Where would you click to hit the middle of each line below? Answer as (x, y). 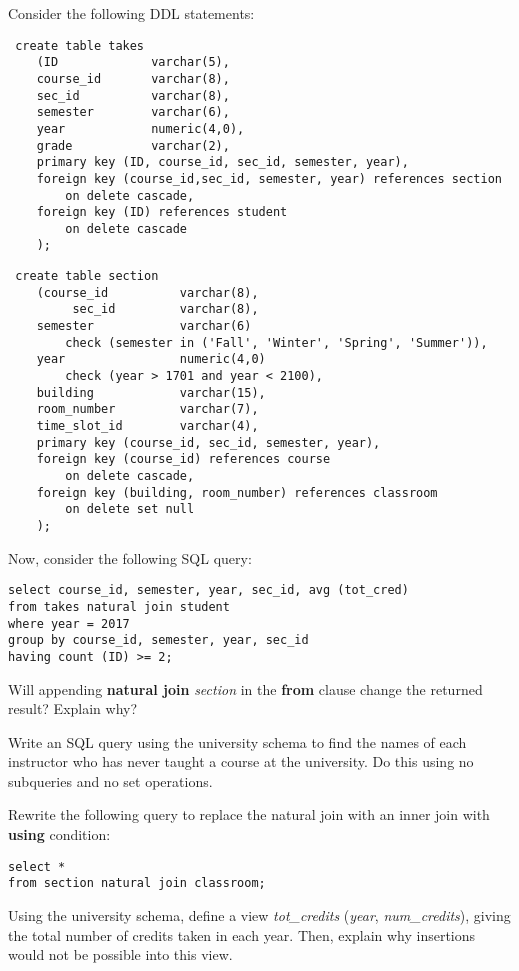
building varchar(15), (151, 392)
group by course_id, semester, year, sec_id (158, 640)
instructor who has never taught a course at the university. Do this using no (241, 761)
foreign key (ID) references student (162, 212)
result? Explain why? (73, 708)
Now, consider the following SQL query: (130, 557)
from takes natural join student (119, 606)
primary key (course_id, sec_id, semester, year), (208, 442)
